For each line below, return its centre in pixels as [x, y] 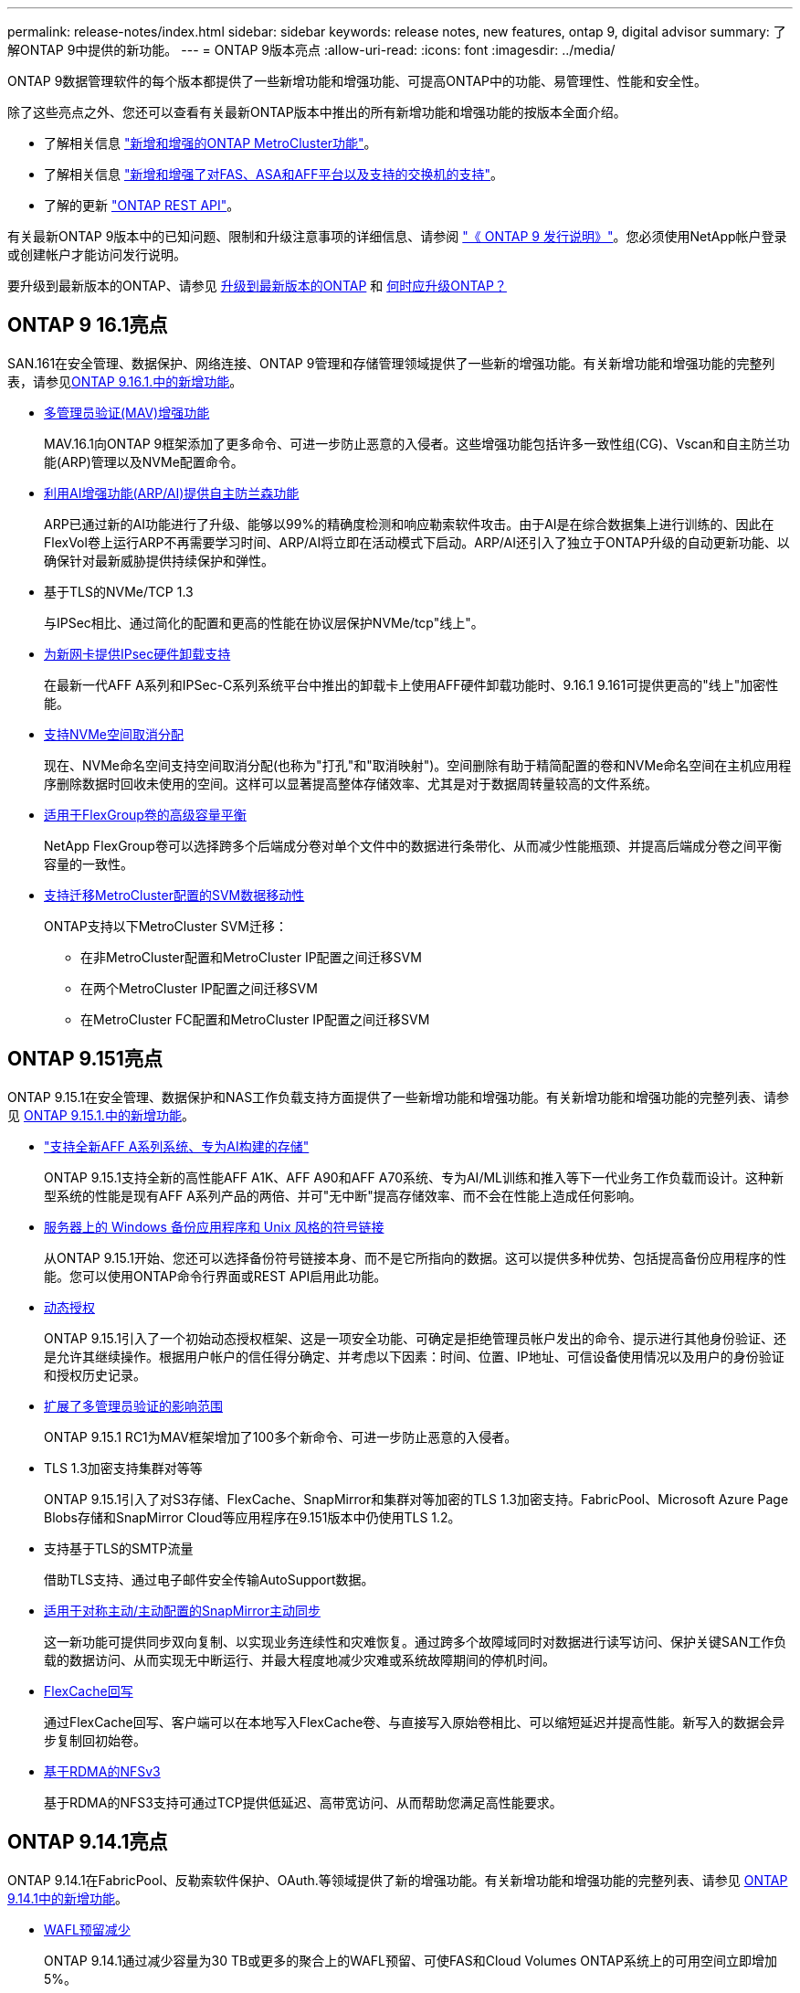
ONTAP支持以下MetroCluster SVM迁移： [166, 926]
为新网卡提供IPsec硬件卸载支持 [137, 653]
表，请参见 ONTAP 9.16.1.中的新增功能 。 [125, 381]
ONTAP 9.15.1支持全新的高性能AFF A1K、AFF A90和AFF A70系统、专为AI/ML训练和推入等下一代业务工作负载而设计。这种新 [414, 1177]
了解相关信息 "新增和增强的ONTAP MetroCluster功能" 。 [211, 143]
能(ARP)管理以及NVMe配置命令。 [144, 461]
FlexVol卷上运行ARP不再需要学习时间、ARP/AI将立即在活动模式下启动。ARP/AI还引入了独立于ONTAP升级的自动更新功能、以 [417, 542]
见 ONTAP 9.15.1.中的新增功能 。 [101, 1115]
